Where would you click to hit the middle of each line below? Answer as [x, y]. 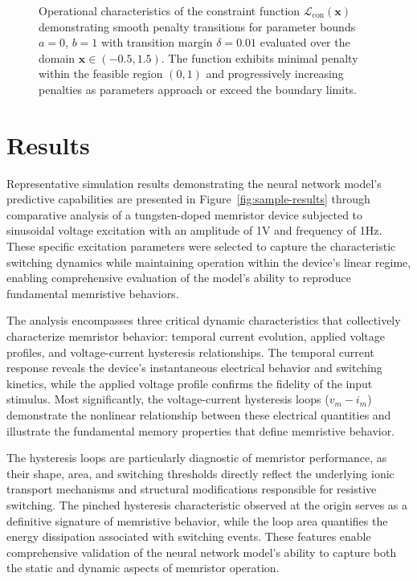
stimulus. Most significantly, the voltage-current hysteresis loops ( [168, 399]
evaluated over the [305, 42]
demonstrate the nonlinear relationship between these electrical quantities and [199, 415]
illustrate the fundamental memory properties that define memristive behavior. [201, 430]
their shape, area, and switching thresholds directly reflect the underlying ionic [200, 473]
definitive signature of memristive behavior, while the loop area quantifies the [197, 520]
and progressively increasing [275, 74]
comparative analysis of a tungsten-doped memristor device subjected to [185, 214]
